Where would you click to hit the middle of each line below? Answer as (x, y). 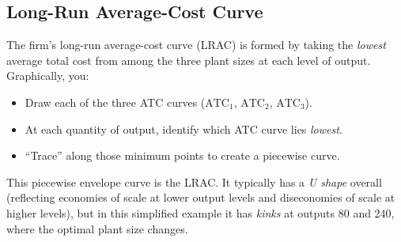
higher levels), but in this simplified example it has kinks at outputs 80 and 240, (200, 212)
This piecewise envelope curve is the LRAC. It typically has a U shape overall (194, 181)
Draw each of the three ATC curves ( (115, 102)
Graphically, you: (48, 76)
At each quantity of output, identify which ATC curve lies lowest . (183, 129)
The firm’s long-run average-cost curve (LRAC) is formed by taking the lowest (196, 45)
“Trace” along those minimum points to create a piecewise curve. (182, 155)
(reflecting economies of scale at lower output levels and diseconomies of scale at (201, 197)
